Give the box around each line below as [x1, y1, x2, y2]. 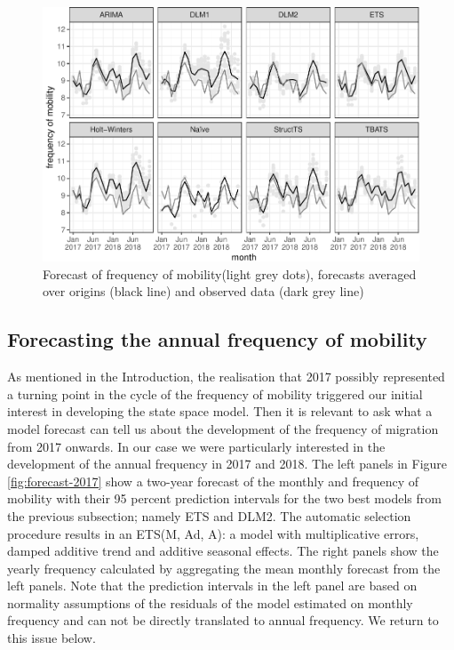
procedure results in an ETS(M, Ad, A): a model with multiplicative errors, [7, 524, 419, 542]
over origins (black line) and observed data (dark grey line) [43, 282, 364, 301]
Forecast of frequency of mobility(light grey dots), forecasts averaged [43, 264, 417, 283]
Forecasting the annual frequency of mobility [7, 325, 427, 353]
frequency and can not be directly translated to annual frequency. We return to [7, 611, 439, 630]
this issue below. [7, 629, 96, 647]
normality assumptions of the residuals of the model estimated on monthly [7, 593, 413, 612]
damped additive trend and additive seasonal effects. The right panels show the [7, 542, 439, 560]
